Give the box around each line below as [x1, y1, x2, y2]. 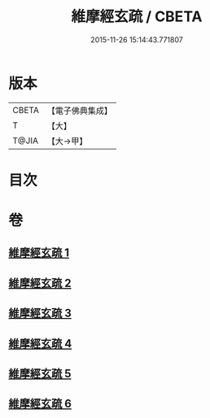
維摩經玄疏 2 [8, 276, 72, 290]
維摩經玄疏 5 [8, 367, 72, 381]
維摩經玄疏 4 [8, 337, 72, 351]
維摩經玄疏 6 [8, 397, 72, 411]
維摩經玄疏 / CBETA [71, 7, 203, 26]
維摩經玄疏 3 [8, 307, 72, 320]
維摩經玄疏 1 [8, 246, 70, 260]
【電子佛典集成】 [46, 105, 112, 116]
